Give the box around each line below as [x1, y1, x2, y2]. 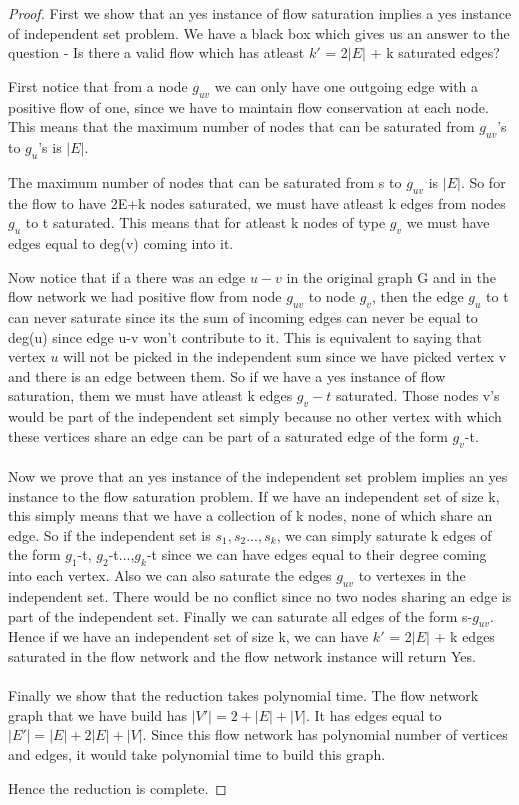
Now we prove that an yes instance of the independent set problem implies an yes [8, 466, 508, 487]
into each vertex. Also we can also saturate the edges [8, 565, 332, 586]
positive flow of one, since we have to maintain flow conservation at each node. [8, 96, 489, 117]
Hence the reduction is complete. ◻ [8, 777, 227, 798]
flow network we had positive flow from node [8, 286, 282, 307]
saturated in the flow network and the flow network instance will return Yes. [8, 646, 476, 667]
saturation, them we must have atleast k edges [8, 385, 293, 406]
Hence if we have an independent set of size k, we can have [8, 626, 369, 647]
